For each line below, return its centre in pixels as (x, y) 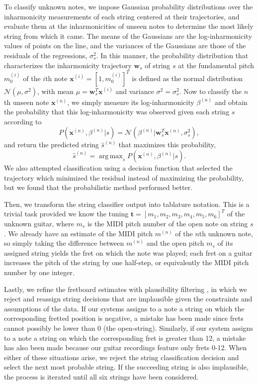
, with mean (55, 91)
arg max (111, 156)
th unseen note (27, 102)
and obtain (231, 102)
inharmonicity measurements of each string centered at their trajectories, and (122, 16)
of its (225, 243)
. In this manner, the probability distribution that (172, 55)
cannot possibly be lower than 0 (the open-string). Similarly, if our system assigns (129, 328)
